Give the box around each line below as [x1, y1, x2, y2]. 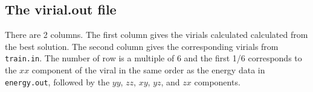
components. [194, 75, 240, 88]
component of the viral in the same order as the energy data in [31, 64, 265, 76]
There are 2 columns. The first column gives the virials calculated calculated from [5, 28, 308, 41]
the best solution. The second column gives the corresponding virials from [5, 40, 279, 52]
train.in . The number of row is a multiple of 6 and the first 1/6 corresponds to [5, 52, 302, 64]
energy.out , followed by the [5, 75, 110, 88]
